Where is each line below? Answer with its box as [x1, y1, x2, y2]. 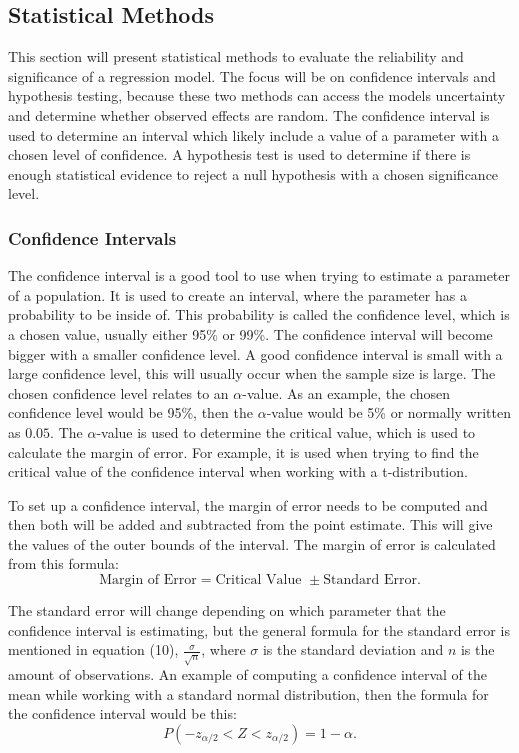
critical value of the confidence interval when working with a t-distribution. [8, 461, 468, 482]
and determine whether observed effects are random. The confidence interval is [8, 104, 490, 125]
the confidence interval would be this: [8, 703, 237, 724]
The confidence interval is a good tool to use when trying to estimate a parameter [8, 265, 511, 286]
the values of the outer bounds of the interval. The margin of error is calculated [8, 533, 496, 554]
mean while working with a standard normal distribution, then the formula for [8, 683, 489, 704]
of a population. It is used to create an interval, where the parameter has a [8, 284, 467, 305]
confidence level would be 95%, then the [8, 402, 253, 423]
